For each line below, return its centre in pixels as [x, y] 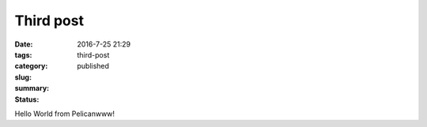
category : [31, 66]
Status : [27, 99]
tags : [23, 54]
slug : [23, 77]
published [93, 66]
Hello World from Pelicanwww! [64, 114]
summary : [32, 88]
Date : [24, 44]
